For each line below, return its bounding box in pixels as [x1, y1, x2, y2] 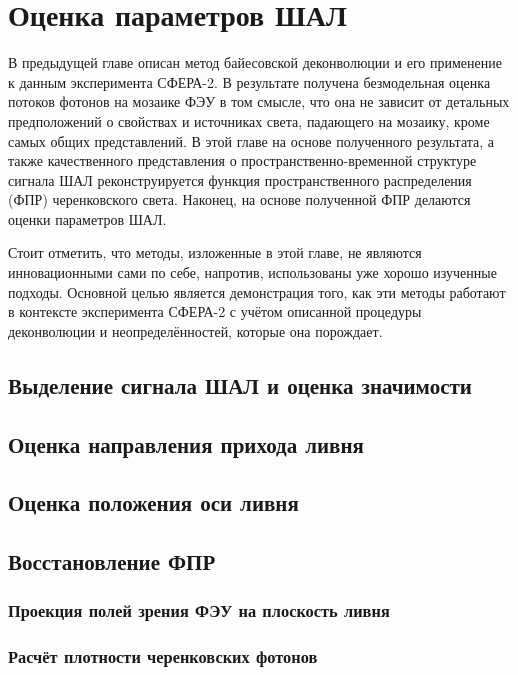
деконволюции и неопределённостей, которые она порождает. [8, 320, 383, 341]
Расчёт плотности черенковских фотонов [8, 644, 318, 669]
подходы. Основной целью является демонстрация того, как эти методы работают [8, 281, 506, 302]
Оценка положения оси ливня [8, 487, 299, 518]
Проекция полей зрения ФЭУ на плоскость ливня [8, 598, 390, 623]
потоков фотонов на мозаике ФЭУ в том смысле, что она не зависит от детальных [8, 91, 510, 112]
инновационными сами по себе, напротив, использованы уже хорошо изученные [8, 262, 497, 283]
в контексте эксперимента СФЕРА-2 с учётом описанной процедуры [8, 301, 422, 322]
